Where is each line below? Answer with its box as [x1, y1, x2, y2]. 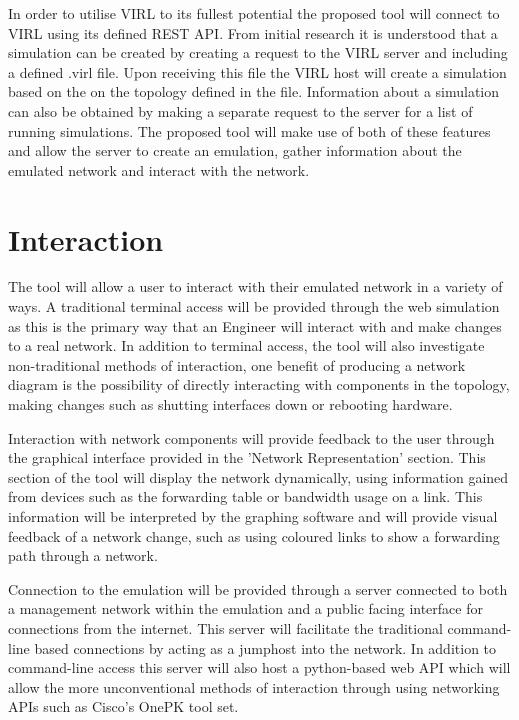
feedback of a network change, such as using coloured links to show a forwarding [8, 525, 500, 546]
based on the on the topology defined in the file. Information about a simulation [8, 81, 500, 102]
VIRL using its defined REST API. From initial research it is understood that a [8, 22, 498, 43]
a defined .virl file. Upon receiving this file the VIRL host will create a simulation [8, 61, 507, 82]
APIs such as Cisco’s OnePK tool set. [8, 696, 239, 717]
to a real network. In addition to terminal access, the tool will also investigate [8, 335, 485, 356]
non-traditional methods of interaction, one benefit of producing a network [8, 354, 466, 375]
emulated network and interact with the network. [8, 159, 310, 180]
